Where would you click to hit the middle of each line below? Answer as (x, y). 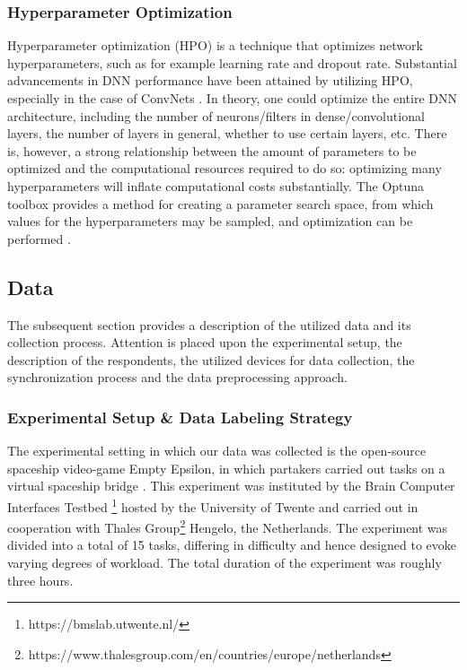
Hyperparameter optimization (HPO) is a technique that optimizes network (215, 45)
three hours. (40, 580)
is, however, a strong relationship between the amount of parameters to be (212, 150)
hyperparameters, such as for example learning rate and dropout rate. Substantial (232, 62)
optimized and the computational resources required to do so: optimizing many (225, 168)
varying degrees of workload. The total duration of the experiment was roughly (225, 563)
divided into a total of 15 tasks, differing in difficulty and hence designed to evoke (232, 545)
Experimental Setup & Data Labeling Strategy (180, 417)
